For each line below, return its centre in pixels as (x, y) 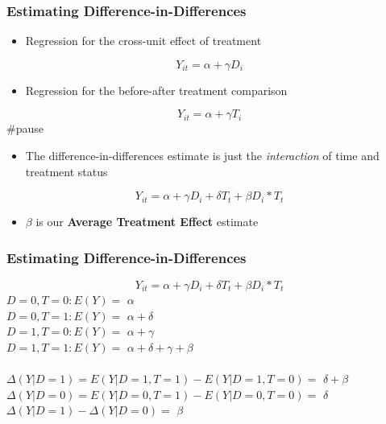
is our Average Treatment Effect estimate (147, 222)
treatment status (66, 171)
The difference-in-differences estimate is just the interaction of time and (202, 155)
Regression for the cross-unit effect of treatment (143, 41)
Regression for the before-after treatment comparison (156, 90)
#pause (25, 128)
